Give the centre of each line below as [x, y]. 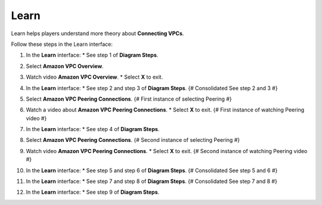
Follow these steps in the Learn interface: [62, 44]
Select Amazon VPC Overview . [65, 66]
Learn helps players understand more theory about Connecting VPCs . [97, 33]
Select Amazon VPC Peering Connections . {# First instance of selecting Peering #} [129, 99]
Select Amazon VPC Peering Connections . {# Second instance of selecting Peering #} [133, 140]
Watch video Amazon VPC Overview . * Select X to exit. [95, 77]
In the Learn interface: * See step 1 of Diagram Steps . [92, 55]
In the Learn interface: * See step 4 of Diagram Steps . [93, 129]
